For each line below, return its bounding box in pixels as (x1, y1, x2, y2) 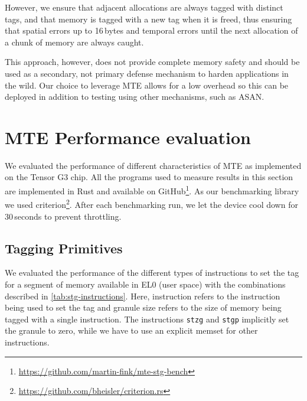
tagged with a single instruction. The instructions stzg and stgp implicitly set (5, 312, 289, 325)
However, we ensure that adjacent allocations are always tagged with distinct (5, 1, 283, 13)
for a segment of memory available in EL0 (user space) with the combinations (5, 278, 286, 290)
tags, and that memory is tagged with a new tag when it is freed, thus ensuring (5, 12, 292, 25)
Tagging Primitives (5, 239, 123, 257)
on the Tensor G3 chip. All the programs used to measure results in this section (5, 171, 293, 183)
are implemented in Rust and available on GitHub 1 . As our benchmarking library (5, 183, 299, 197)
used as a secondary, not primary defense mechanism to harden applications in (5, 67, 289, 79)
